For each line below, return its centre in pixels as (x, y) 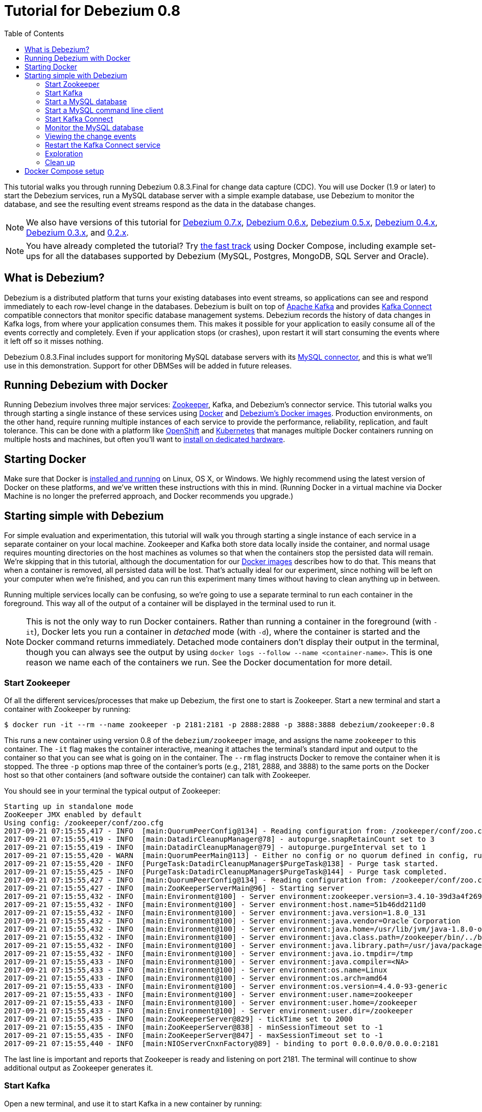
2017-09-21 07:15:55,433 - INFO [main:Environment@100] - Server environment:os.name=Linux (196, 970)
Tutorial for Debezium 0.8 (92, 11)
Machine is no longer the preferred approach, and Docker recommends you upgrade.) (149, 496)
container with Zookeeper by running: (67, 709)
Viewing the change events (91, 136)
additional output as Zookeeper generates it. (79, 1068)
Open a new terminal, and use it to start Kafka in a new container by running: (133, 1103)
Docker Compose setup (64, 171)
